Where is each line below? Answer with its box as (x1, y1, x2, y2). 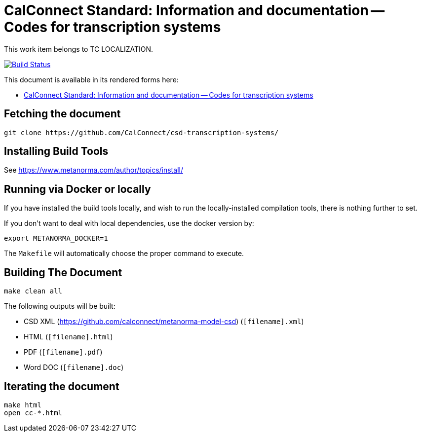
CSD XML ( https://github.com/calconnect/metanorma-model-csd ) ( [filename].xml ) (24, 317, 304, 326)
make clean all (4, 287, 63, 295)
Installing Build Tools (4, 145, 109, 158)
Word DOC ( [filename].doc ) (24, 363, 124, 372)
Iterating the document (4, 380, 119, 393)
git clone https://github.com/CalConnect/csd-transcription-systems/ (4, 128, 279, 137)
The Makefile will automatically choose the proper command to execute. (4, 249, 244, 258)
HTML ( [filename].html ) (24, 332, 113, 341)
